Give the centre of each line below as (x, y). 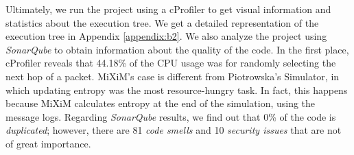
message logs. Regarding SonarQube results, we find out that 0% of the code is (171, 116)
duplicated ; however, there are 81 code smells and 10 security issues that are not (174, 130)
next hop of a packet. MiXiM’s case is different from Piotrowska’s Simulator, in (173, 76)
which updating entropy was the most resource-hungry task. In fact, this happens (177, 90)
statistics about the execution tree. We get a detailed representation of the (162, 22)
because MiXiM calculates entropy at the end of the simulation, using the (161, 103)
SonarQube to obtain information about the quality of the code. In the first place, (177, 49)
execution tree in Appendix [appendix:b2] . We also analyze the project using (166, 36)
